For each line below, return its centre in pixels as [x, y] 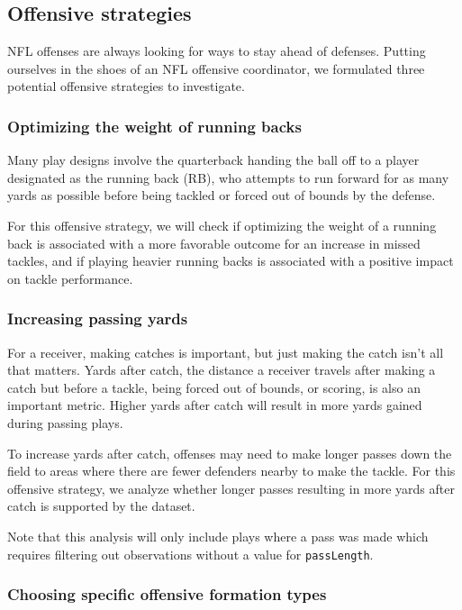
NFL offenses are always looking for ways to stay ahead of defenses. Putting [217, 51]
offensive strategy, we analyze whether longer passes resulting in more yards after [231, 488]
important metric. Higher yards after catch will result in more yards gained [215, 405]
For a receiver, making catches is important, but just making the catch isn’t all [226, 352]
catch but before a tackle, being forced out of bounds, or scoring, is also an [214, 387]
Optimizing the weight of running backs [154, 126]
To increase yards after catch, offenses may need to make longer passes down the [230, 453]
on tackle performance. [70, 278]
